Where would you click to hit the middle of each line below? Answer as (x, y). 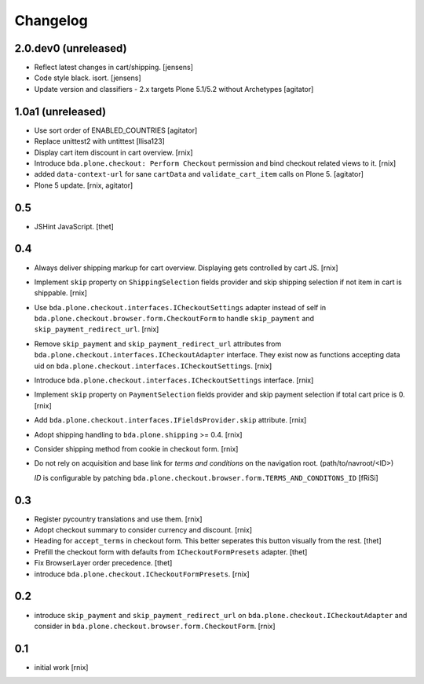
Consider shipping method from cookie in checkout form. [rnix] (136, 448)
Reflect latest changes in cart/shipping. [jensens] (114, 68)
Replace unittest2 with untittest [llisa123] (99, 141)
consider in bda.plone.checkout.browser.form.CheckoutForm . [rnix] (155, 626)
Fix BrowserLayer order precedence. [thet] (103, 563)
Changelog (51, 20)
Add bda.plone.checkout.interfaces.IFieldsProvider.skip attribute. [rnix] (170, 420)
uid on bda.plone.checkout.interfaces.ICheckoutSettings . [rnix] (153, 366)
